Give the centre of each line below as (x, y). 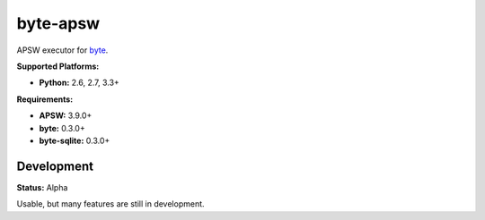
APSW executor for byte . (62, 50)
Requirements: (45, 99)
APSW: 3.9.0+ (66, 115)
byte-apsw (58, 23)
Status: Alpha (42, 187)
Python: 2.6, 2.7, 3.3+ (79, 83)
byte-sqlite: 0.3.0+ (75, 140)
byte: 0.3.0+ (62, 128)
